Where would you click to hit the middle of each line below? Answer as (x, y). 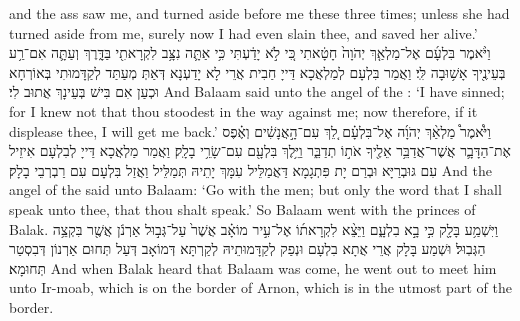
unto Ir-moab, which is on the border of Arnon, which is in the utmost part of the (260, 287)
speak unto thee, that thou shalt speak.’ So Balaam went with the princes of (242, 208)
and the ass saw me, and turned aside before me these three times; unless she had (259, 13)
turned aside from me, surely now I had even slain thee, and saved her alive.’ (243, 32)
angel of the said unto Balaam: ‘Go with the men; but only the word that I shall (255, 189)
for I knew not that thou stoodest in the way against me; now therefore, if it (243, 110)
